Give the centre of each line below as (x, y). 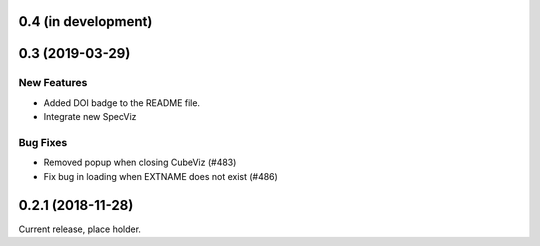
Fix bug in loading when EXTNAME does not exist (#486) (161, 176)
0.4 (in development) (85, 21)
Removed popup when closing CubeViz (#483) (140, 162)
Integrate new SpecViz (90, 117)
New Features (53, 83)
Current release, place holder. (80, 229)
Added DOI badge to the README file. (121, 102)
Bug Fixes (43, 142)
